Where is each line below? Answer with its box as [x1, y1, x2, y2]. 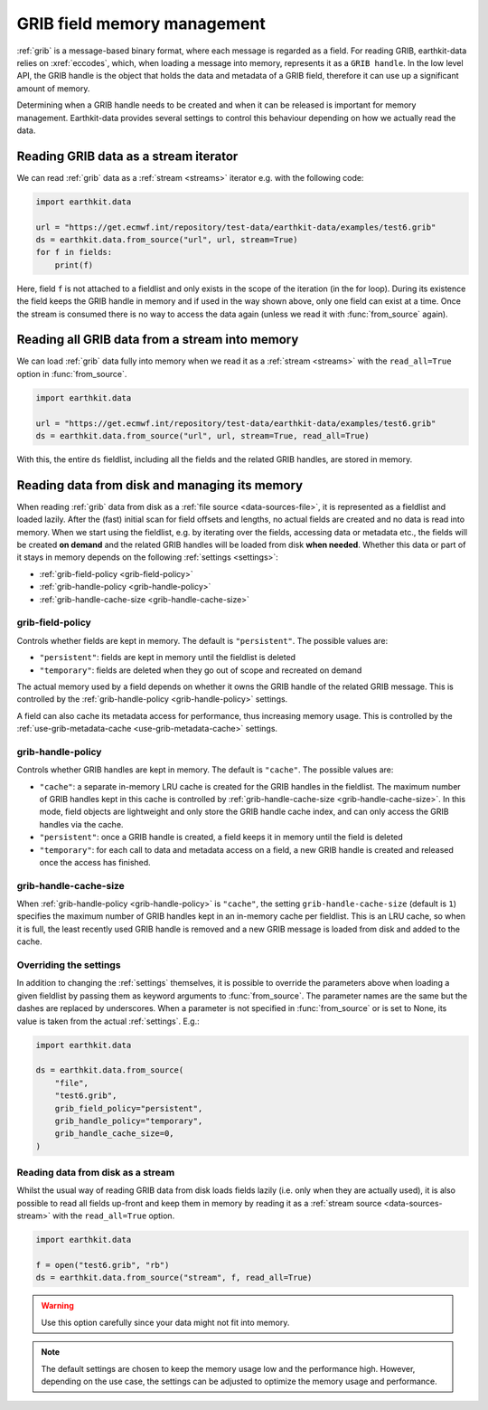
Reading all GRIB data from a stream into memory [16, 332, 299, 347]
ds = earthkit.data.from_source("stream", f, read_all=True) [35, 1273, 313, 1283]
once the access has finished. [39, 856, 151, 867]
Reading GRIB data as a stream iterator [16, 148, 239, 164]
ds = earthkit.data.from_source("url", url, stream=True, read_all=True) [35, 431, 370, 440]
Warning [41, 1301, 74, 1311]
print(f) [54, 260, 94, 270]
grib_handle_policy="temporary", [54, 1115, 203, 1126]
